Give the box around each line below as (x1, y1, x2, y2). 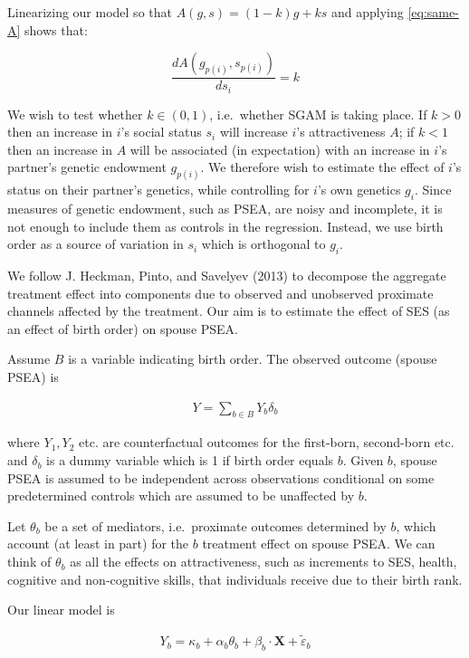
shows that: (24, 20, 88, 39)
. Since (414, 180, 452, 199)
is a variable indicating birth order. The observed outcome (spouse (68, 349, 437, 368)
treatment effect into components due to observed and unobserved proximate (7, 283, 434, 302)
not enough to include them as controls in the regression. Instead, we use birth (7, 216, 444, 235)
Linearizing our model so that (7, 3, 172, 21)
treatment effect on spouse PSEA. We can (202, 534, 435, 553)
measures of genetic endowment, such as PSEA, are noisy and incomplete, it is (7, 199, 443, 218)
